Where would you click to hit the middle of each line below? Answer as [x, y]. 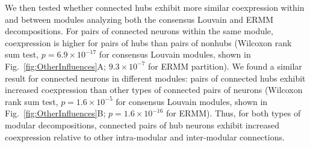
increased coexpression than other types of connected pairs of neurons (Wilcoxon [154, 90]
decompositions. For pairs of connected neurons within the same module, [139, 31]
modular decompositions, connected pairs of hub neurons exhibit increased [142, 124]
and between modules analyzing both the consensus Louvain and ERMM [139, 19]
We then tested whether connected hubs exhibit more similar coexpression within [155, 7]
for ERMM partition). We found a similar [225, 66]
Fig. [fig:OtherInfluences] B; [55, 113]
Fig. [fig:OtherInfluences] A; [55, 66]
